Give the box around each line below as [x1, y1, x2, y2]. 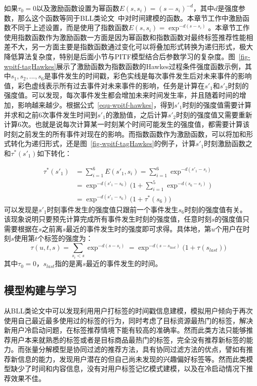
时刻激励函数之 [204, 138, 253, 149]
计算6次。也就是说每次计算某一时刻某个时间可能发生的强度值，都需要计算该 [4, 119, 250, 129]
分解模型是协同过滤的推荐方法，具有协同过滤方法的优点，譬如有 [38, 344, 246, 354]
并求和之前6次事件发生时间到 [4, 109, 97, 119]
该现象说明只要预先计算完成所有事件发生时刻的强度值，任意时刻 [4, 214, 212, 224]
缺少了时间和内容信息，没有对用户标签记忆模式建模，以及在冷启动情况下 [10, 363, 246, 374]
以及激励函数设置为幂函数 [36, 3, 120, 13]
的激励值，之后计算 [105, 109, 168, 119]
